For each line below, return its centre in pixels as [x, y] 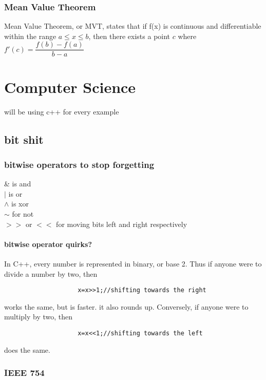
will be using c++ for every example [62, 111]
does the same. [27, 349]
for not [23, 213]
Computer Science [70, 87]
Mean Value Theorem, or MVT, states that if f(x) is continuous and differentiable [133, 26]
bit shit [24, 139]
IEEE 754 [24, 373]
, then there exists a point [129, 36]
